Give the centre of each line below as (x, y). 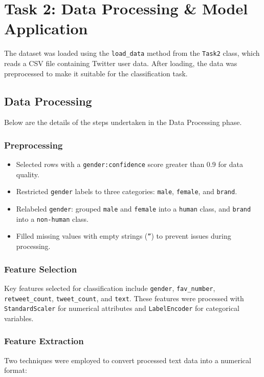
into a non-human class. (52, 218)
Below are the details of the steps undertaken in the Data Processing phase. (123, 122)
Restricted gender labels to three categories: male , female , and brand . (127, 191)
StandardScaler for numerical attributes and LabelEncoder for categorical (122, 308)
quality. (28, 174)
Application (46, 28)
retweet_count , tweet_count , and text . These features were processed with (124, 298)
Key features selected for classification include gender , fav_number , (110, 288)
